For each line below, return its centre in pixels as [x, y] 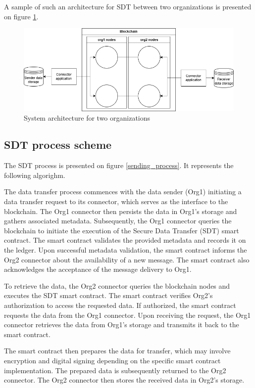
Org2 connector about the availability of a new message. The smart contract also [127, 259]
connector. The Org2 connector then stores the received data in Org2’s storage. [124, 380]
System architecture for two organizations [87, 118]
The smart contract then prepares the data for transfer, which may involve [117, 351]
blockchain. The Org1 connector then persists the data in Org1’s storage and [121, 211]
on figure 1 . [21, 16]
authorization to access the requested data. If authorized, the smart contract [120, 305]
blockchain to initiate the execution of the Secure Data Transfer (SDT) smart [122, 230]
